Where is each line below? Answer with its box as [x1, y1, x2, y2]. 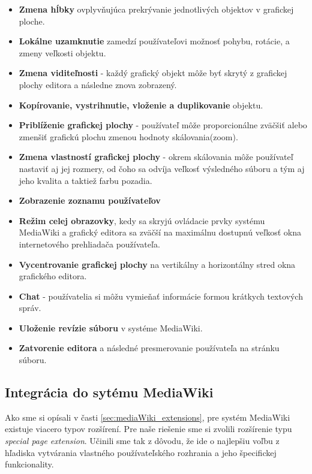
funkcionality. [5, 458, 54, 470]
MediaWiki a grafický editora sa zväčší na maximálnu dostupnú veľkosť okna [19, 226, 301, 238]
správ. [19, 301, 41, 314]
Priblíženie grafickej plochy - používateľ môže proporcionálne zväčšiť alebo [19, 119, 307, 131]
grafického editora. [19, 270, 87, 282]
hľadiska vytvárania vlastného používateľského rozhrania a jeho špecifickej [5, 446, 277, 458]
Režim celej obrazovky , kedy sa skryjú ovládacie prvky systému [19, 214, 265, 227]
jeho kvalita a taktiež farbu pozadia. [19, 174, 152, 186]
